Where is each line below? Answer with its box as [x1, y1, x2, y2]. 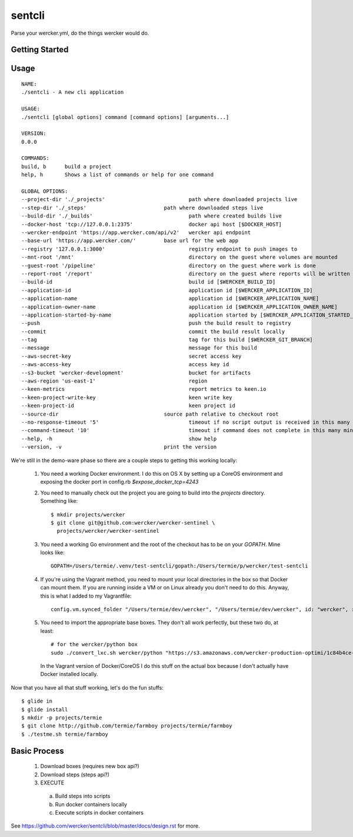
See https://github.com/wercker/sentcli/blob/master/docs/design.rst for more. [11, 822, 200, 829]
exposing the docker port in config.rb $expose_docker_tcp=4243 [40, 478, 199, 486]
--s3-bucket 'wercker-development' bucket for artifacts [21, 369, 251, 376]
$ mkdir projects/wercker [51, 511, 126, 518]
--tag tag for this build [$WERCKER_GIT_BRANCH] [21, 337, 313, 343]
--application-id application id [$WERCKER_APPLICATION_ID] [21, 286, 313, 294]
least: [40, 627, 54, 634]
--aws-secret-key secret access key [21, 352, 242, 360]
